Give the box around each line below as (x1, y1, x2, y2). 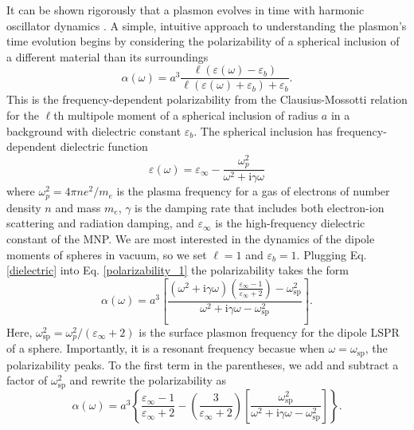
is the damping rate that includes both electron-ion (135, 199, 385, 215)
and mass (55, 199, 101, 215)
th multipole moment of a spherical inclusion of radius (53, 107, 318, 124)
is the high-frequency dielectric (215, 215, 365, 231)
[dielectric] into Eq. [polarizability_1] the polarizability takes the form (6, 262, 349, 278)
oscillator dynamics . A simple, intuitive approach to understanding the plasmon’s (6, 17, 407, 34)
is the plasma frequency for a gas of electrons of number (116, 183, 390, 199)
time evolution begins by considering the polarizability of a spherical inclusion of (6, 33, 400, 49)
